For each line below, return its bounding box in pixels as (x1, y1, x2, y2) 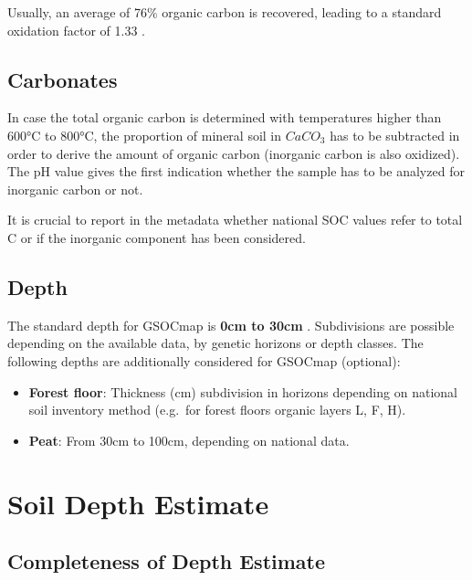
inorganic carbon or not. (7, 179, 143, 198)
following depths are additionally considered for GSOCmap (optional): (7, 351, 401, 370)
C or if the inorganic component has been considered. (7, 227, 306, 247)
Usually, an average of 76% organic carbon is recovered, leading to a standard (7, 3, 442, 21)
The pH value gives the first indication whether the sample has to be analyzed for (7, 162, 465, 181)
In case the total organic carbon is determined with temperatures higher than (7, 108, 442, 127)
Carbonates (7, 65, 118, 93)
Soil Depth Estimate (7, 484, 269, 522)
